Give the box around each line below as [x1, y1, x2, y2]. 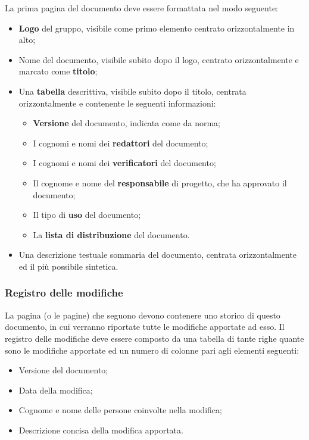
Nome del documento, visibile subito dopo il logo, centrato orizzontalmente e [18, 53, 299, 65]
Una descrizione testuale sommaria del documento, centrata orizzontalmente [18, 248, 297, 261]
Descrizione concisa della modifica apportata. [18, 423, 183, 436]
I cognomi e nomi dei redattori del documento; [33, 136, 208, 149]
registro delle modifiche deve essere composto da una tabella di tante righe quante [5, 332, 304, 344]
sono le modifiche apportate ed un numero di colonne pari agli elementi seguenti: [5, 344, 299, 356]
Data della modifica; [18, 383, 93, 396]
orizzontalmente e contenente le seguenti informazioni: [18, 96, 216, 109]
